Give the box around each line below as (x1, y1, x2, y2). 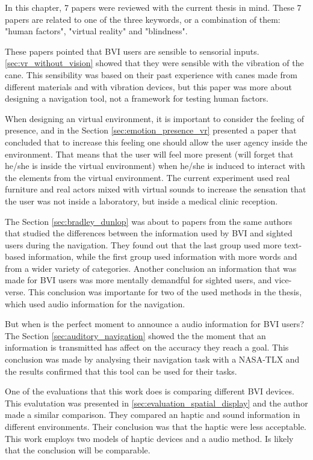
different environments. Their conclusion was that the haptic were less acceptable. (5, 420, 306, 432)
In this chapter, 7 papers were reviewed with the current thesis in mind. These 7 (5, 1, 302, 13)
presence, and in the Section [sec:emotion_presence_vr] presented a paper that (5, 124, 297, 136)
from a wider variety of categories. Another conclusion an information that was (5, 262, 297, 274)
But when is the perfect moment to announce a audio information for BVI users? (5, 317, 304, 330)
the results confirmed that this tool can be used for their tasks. (5, 364, 237, 377)
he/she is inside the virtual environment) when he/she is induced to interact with (5, 159, 305, 172)
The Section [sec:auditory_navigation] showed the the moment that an (5, 329, 266, 342)
